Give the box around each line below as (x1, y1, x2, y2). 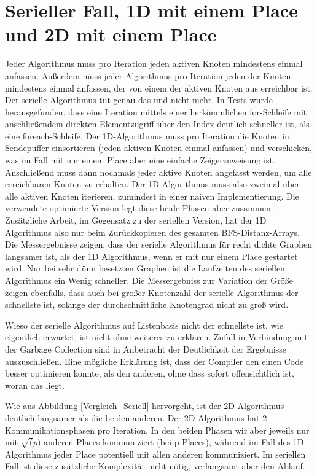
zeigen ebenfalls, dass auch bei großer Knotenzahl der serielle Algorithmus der (5, 286, 299, 298)
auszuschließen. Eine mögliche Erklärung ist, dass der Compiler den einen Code (5, 354, 304, 367)
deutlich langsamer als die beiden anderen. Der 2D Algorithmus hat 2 (5, 411, 267, 424)
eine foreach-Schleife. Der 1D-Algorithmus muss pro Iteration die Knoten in (5, 129, 289, 142)
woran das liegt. (5, 378, 65, 391)
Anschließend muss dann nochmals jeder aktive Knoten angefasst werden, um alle (5, 165, 312, 178)
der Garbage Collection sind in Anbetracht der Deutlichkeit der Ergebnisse (5, 342, 286, 355)
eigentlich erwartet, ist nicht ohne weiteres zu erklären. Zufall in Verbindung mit (5, 330, 308, 343)
